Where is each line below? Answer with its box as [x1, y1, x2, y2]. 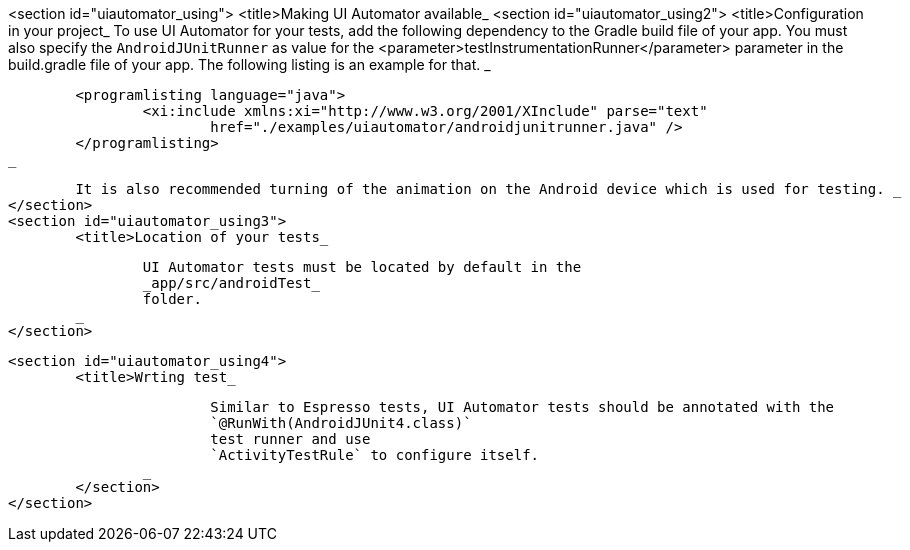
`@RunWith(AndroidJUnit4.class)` [210, 415, 472, 431]
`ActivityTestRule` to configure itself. [210, 447, 540, 463]
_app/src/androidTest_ [142, 275, 320, 291]
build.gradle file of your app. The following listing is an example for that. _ [8, 56, 491, 73]
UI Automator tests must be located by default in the [142, 259, 582, 275]
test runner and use [210, 431, 371, 447]
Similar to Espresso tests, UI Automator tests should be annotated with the [210, 399, 835, 415]
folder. [142, 291, 202, 307]
